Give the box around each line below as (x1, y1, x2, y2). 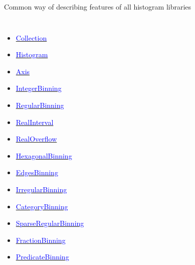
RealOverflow (16, 134, 57, 144)
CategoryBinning (16, 201, 68, 211)
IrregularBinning (16, 184, 67, 194)
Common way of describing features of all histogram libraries (4, 2, 191, 12)
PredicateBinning (16, 251, 69, 262)
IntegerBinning (16, 83, 62, 93)
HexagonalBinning (16, 150, 72, 161)
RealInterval (16, 116, 54, 127)
